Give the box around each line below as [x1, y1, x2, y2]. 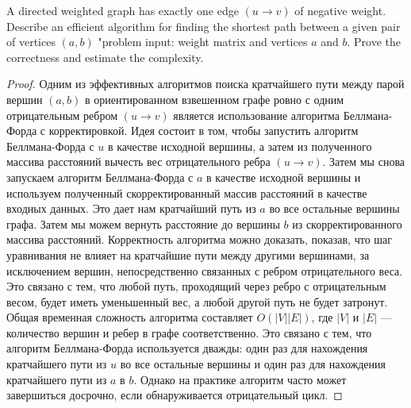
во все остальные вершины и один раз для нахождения [120, 356, 386, 372]
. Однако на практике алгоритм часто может [133, 371, 347, 387]
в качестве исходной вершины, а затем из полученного [108, 137, 372, 154]
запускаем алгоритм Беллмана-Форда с [6, 168, 194, 185]
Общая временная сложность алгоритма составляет [6, 309, 253, 325]
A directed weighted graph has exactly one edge [6, 2, 239, 18]
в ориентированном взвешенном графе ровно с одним [84, 90, 344, 107]
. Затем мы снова [322, 153, 405, 170]
